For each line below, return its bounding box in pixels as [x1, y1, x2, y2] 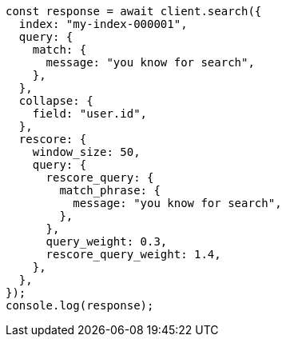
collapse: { [18, 94, 93, 107]
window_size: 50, [32, 146, 141, 158]
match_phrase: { [59, 184, 161, 197]
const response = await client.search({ [6, 5, 262, 18]
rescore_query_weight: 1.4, [46, 248, 221, 261]
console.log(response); [6, 299, 154, 312]
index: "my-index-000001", [18, 18, 188, 30]
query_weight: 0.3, [46, 235, 168, 248]
